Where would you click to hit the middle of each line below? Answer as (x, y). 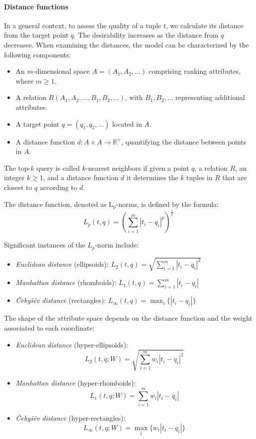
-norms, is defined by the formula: (168, 204)
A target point (38, 123)
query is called (58, 168)
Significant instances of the (45, 245)
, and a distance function (81, 177)
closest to (18, 187)
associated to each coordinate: (49, 327)
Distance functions (36, 6)
